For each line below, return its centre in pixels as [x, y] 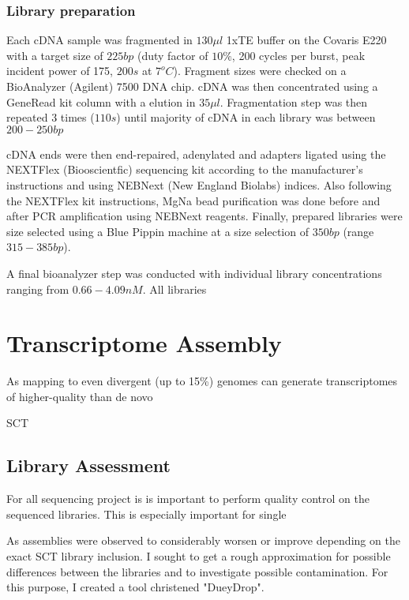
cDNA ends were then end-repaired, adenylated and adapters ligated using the [196, 154]
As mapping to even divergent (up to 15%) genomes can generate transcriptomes [202, 381]
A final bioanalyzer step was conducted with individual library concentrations [194, 273]
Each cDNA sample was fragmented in [99, 40]
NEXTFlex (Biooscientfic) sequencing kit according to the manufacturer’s [185, 169]
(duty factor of [173, 55]
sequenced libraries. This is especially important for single [146, 514]
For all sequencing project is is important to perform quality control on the [188, 499]
